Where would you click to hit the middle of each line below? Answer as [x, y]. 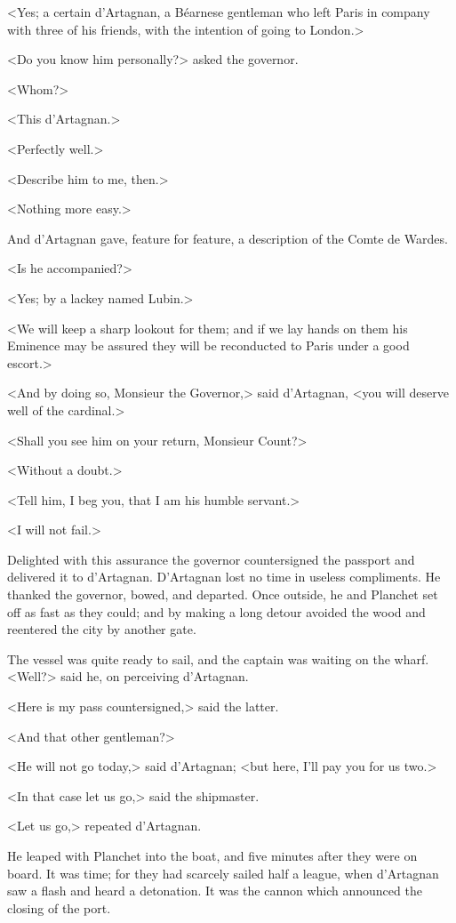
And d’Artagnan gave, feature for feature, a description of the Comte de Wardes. [228, 238]
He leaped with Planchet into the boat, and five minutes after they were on [212, 855]
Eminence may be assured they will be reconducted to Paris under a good [208, 345]
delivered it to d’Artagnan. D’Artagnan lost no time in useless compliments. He [224, 577]
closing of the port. [59, 907]
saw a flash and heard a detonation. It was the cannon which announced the [215, 891]
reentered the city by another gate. [102, 629]
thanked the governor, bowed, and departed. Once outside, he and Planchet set [223, 594]
